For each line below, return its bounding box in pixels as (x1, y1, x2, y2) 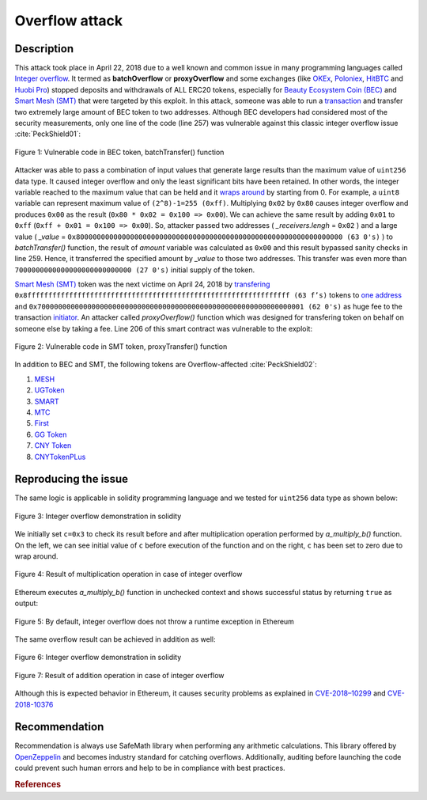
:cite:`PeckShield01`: (14, 129, 81, 138)
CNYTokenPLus (34, 452, 86, 461)
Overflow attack (14, 12, 123, 29)
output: (14, 598, 39, 609)
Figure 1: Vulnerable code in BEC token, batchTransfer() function (14, 147, 225, 157)
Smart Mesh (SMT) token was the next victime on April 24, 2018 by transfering (14, 279, 270, 289)
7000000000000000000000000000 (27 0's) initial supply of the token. (14, 265, 255, 275)
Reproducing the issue (14, 472, 128, 486)
